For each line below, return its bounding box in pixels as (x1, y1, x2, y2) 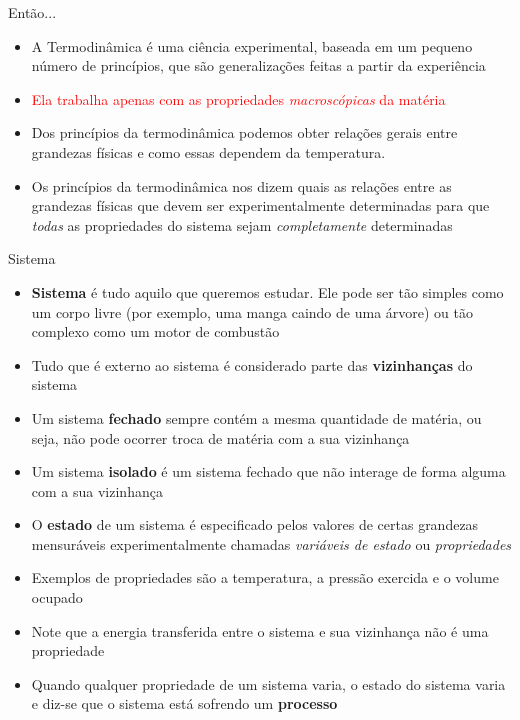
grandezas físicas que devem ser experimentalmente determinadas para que (31, 195, 490, 216)
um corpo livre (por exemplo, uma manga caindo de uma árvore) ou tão (31, 301, 473, 322)
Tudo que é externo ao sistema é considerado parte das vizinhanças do (31, 354, 473, 375)
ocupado (31, 587, 83, 608)
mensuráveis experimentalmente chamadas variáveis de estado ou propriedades (31, 533, 512, 554)
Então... (8, 2, 57, 22)
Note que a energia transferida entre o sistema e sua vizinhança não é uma (31, 620, 489, 641)
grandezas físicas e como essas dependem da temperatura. (31, 141, 386, 162)
